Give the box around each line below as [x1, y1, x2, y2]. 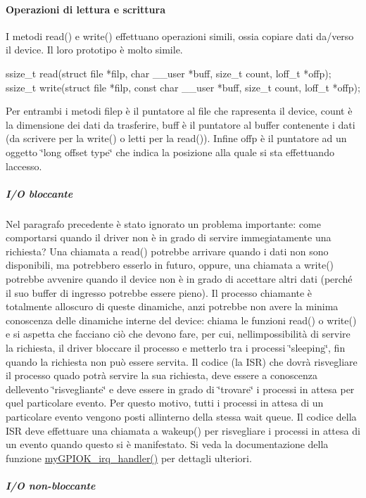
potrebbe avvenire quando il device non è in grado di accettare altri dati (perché [6, 272, 353, 286]
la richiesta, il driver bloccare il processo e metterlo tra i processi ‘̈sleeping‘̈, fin [6, 340, 346, 355]
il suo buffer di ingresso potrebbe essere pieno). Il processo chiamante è [6, 285, 313, 300]
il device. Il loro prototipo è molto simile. [6, 42, 183, 57]
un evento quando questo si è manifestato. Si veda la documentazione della [6, 437, 329, 452]
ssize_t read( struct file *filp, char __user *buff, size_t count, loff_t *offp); [6, 65, 332, 80]
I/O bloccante [6, 186, 73, 200]
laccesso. [6, 158, 42, 173]
